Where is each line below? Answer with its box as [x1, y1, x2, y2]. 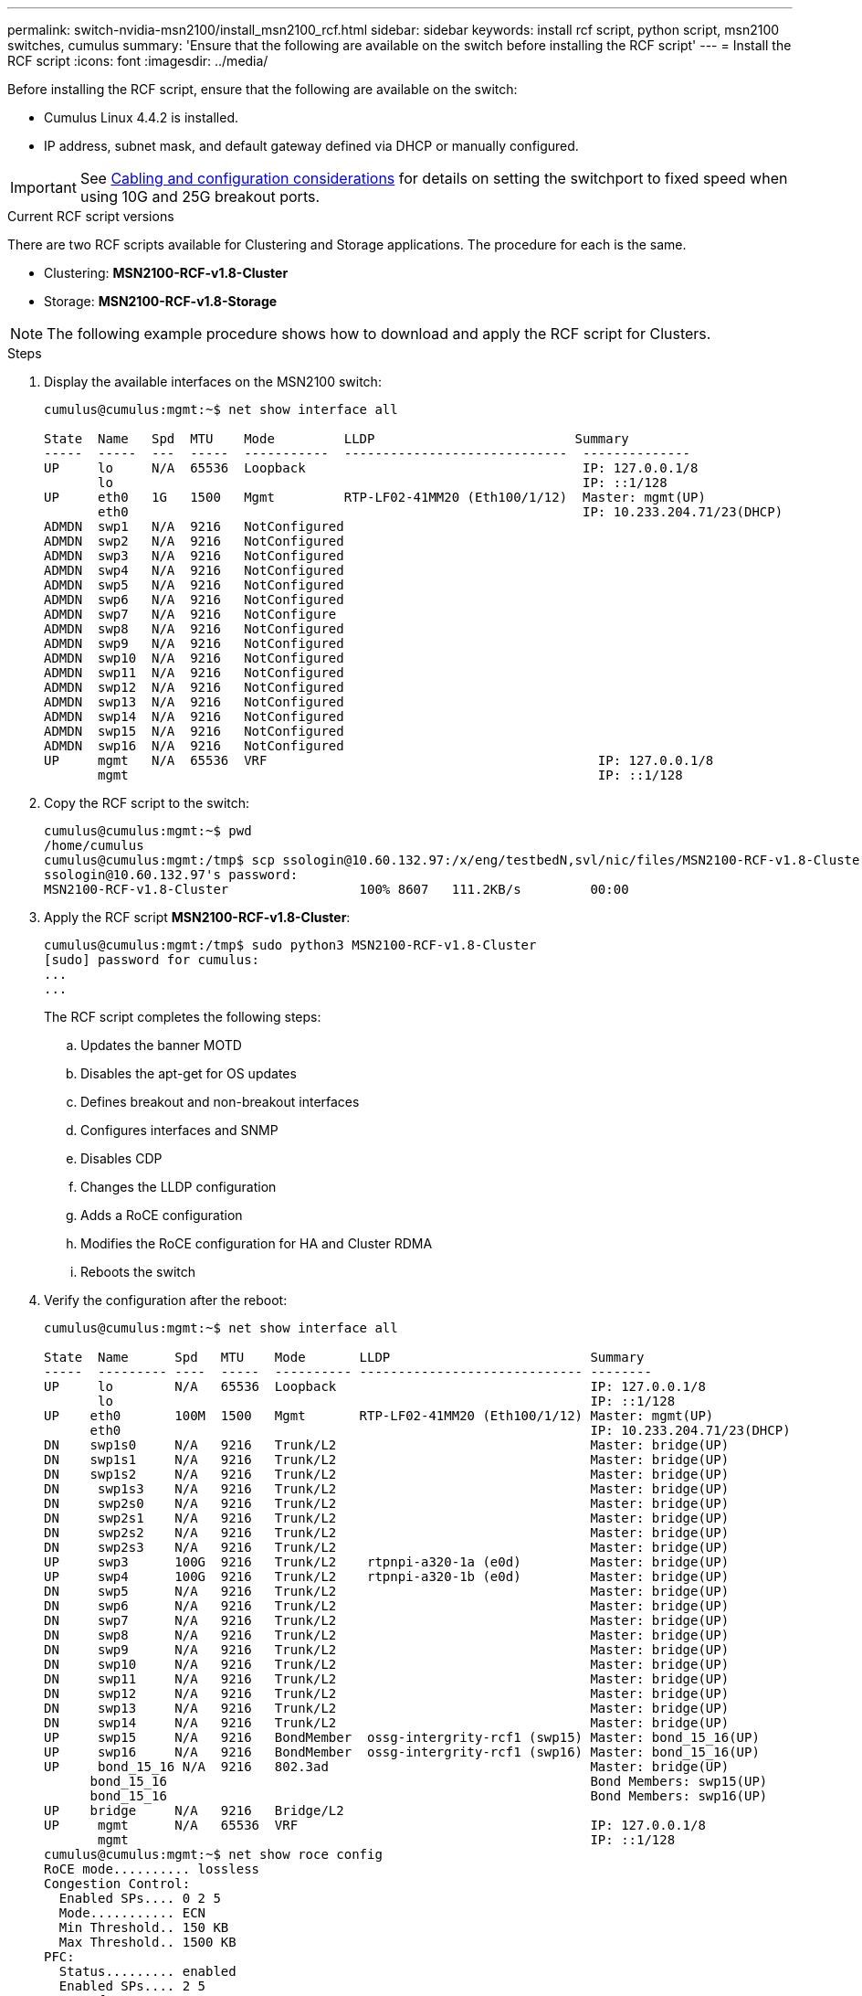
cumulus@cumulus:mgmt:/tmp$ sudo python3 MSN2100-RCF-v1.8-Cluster [44, 938, 537, 952]
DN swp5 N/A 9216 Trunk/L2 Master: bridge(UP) [44, 1584, 730, 1598]
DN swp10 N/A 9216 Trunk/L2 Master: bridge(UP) [44, 1657, 730, 1672]
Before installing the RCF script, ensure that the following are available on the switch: [7, 81, 518, 97]
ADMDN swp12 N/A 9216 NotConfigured [44, 680, 344, 695]
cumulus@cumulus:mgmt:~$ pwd [44, 823, 252, 838]
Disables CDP [80, 1151, 163, 1166]
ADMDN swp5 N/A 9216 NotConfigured [44, 578, 344, 592]
